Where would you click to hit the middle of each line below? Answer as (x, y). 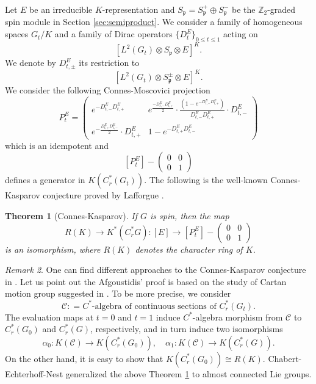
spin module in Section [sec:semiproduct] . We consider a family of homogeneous (154, 22)
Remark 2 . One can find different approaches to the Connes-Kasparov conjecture (156, 270)
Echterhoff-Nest (34, 373)
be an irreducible (61, 9)
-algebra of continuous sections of (154, 306)
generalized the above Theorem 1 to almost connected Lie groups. (189, 373)
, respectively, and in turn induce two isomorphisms (186, 329)
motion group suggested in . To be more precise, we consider (118, 293)
